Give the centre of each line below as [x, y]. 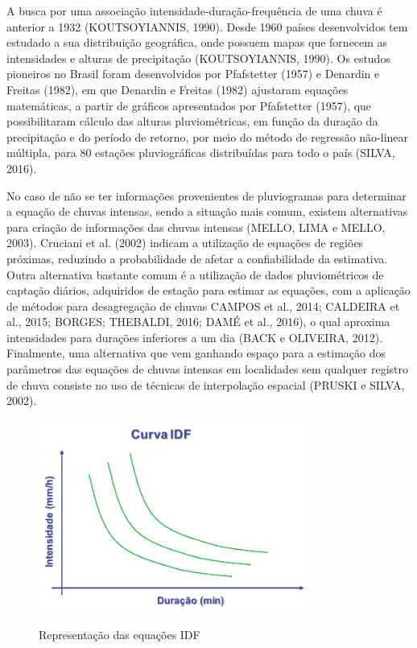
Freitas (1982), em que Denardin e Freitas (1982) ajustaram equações [178, 89]
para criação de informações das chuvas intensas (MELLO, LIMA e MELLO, [196, 227]
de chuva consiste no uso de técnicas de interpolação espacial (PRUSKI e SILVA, [206, 384]
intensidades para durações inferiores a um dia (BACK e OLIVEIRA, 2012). [195, 337]
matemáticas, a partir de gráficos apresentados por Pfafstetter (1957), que [189, 105]
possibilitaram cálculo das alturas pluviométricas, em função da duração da [192, 121]
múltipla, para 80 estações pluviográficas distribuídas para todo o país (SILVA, [201, 153]
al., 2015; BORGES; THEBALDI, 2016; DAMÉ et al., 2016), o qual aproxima [198, 322]
